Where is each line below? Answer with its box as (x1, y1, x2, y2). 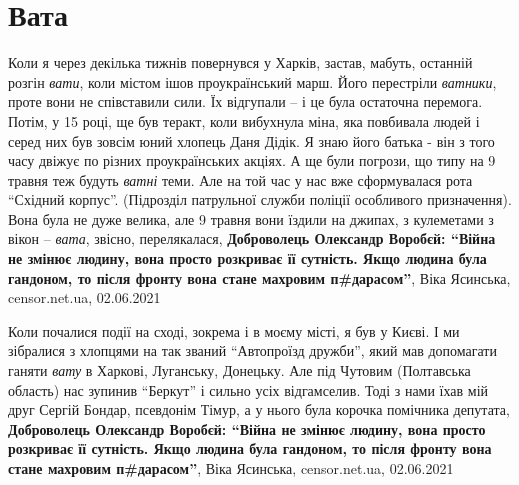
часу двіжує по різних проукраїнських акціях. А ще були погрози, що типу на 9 (8, 150, 496, 171)
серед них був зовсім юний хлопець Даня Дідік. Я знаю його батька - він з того (8, 130, 495, 151)
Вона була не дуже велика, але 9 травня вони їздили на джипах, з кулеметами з (8, 208, 494, 229)
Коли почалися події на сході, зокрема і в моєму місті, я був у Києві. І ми (8, 320, 460, 341)
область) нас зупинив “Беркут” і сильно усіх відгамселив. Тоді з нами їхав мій (8, 379, 489, 400)
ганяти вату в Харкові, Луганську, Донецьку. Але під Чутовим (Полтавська (8, 360, 471, 381)
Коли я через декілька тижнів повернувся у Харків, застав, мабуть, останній (8, 52, 473, 73)
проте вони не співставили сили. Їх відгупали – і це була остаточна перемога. (8, 91, 483, 112)
